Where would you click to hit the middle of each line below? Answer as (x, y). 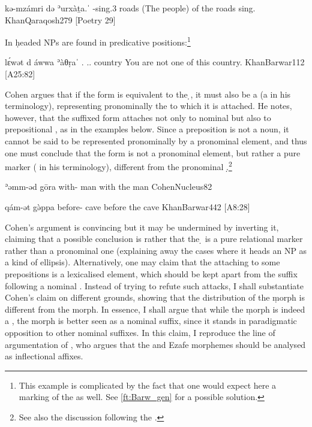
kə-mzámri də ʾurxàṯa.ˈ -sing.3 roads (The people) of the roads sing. (130, 8)
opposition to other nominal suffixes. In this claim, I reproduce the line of (140, 332)
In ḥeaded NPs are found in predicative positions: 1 (98, 41)
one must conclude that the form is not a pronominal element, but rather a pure (153, 152)
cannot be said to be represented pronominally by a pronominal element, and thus (156, 141)
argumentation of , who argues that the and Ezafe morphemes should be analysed (155, 344)
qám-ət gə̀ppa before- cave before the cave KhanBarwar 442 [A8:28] (127, 207)
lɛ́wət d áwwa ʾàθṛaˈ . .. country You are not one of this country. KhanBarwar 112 (155, 62)
